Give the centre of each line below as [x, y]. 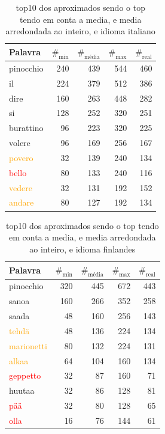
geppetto [25, 375]
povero [21, 157]
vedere [21, 187]
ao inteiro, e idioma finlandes [82, 249]
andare [22, 202]
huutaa [22, 390]
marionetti [28, 345]
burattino [26, 128]
